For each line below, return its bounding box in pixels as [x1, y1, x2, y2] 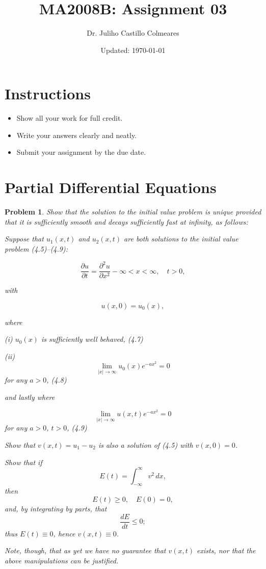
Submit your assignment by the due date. [16, 147, 146, 157]
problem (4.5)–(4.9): [5, 243, 68, 254]
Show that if [5, 456, 42, 467]
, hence [53, 528, 75, 538]
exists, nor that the [197, 545, 256, 556]
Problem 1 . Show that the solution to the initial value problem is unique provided [5, 206, 261, 217]
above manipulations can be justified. [5, 555, 119, 565]
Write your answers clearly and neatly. [16, 129, 137, 140]
